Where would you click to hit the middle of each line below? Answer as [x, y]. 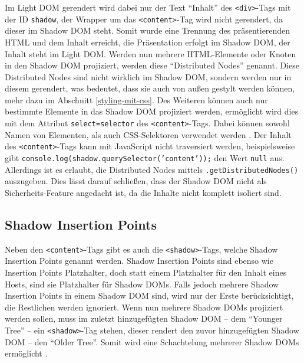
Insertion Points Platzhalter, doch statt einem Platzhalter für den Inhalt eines [146, 272]
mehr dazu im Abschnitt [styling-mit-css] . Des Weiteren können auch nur [136, 99]
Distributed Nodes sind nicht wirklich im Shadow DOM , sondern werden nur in [148, 76]
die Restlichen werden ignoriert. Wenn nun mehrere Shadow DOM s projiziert [144, 307]
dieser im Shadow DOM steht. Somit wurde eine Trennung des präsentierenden [148, 30]
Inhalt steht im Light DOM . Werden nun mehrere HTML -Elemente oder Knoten [151, 53]
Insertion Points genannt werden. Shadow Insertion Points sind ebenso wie [139, 261]
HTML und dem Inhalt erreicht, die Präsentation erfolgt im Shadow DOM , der [148, 42]
